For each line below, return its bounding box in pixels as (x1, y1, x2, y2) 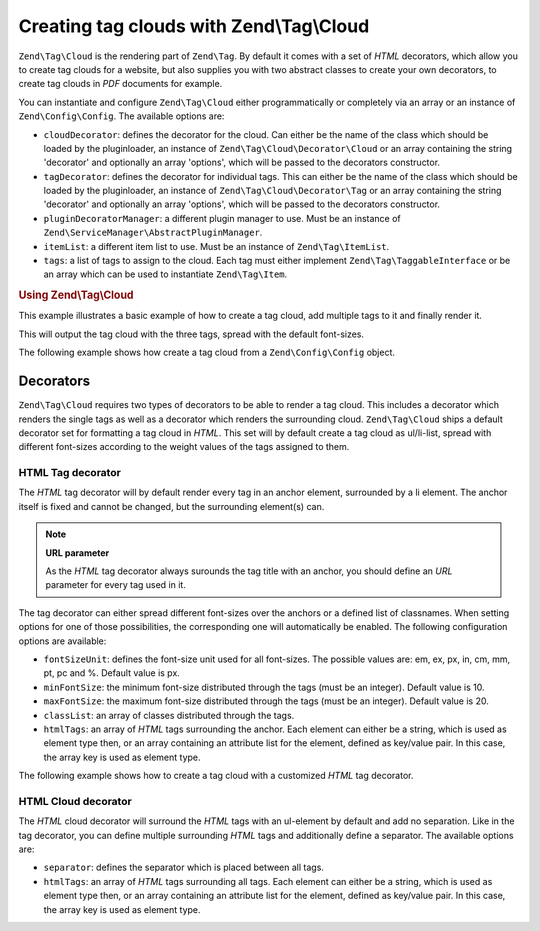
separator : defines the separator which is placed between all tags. (43, 861, 325, 874)
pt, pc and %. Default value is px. (43, 667, 180, 679)
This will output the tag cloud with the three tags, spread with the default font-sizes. (18, 328, 365, 340)
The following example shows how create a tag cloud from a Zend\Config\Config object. (18, 346, 395, 359)
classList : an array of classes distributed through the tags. (43, 709, 295, 721)
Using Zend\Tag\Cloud (18, 288, 134, 302)
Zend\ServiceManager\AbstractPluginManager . (43, 226, 263, 239)
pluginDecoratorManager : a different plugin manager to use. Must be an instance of (43, 212, 402, 224)
